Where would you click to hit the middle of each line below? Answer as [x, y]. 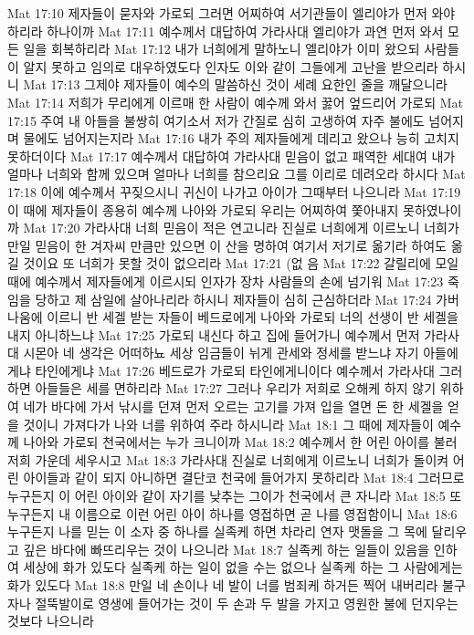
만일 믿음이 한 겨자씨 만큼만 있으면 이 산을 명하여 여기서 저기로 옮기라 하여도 [227, 245]
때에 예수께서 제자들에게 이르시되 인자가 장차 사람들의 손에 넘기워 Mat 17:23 [226, 281]
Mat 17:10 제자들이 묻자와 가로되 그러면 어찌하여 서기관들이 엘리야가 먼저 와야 [232, 13]
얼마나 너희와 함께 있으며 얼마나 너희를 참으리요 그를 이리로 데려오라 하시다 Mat [237, 174]
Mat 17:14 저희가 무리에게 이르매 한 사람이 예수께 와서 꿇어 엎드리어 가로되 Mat [236, 102]
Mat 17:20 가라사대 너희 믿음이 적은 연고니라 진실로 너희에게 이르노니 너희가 [241, 228]
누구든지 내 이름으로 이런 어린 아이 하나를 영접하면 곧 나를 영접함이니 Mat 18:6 [232, 513]
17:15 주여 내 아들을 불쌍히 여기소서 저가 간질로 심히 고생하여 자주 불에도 [216, 120]
